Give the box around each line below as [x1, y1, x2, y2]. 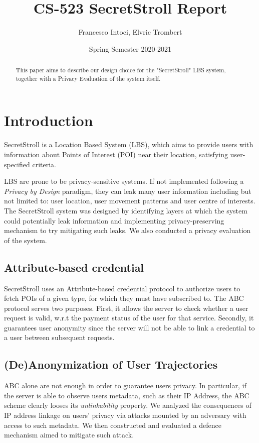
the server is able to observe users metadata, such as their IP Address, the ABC [4, 390, 249, 400]
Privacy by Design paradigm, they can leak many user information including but [4, 185, 251, 196]
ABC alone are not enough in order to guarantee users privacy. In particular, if [4, 380, 246, 391]
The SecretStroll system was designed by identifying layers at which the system [4, 205, 247, 215]
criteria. [32, 159, 56, 169]
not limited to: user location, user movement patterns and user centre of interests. [4, 195, 255, 206]
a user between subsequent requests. [4, 332, 115, 343]
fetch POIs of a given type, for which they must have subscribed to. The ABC [4, 293, 244, 303]
